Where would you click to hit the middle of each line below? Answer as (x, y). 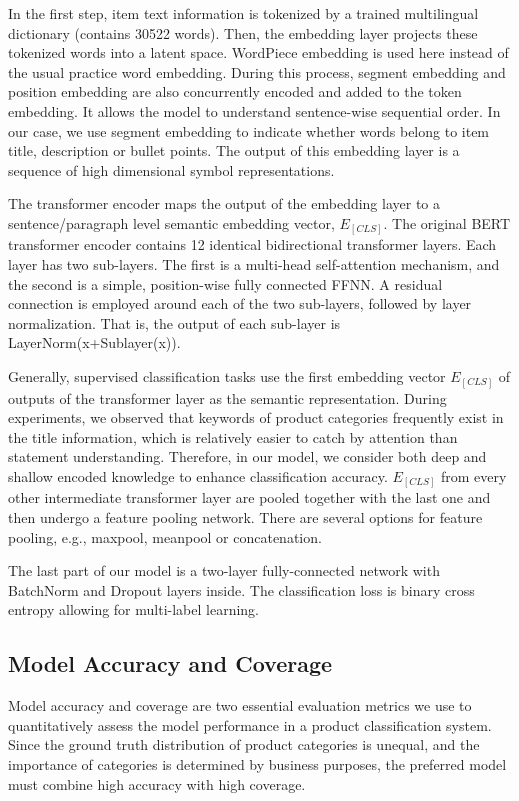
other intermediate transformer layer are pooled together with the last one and (249, 497)
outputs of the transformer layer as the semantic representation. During (227, 397)
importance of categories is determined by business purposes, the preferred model (257, 763)
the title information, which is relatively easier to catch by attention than (233, 436)
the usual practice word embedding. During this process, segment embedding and (257, 71)
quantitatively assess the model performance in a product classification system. (250, 724)
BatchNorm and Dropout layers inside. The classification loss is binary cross (241, 589)
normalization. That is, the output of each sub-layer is (174, 322)
